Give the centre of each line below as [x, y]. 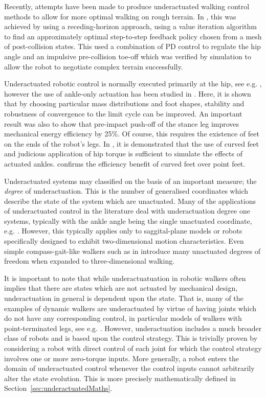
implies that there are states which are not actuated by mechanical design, [121, 288]
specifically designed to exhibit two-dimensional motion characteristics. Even [124, 241]
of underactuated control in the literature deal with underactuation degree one [127, 211]
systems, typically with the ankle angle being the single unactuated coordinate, [128, 220]
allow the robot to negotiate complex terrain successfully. [94, 66]
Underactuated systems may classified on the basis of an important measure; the [130, 181]
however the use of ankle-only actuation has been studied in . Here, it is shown [128, 93]
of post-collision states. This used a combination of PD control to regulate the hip [132, 46]
